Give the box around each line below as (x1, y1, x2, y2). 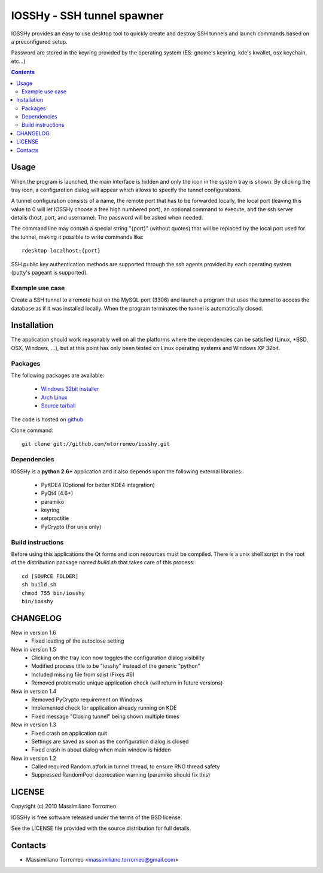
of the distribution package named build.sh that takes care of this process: (11, 559, 195, 566)
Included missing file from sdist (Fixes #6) (31, 671, 135, 678)
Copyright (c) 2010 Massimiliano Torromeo (11, 802, 117, 810)
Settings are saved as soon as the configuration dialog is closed (31, 738, 189, 745)
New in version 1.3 (11, 721, 56, 728)
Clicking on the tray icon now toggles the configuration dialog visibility (31, 654, 205, 661)
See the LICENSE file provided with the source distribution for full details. (11, 825, 191, 832)
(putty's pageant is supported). (11, 269, 88, 276)
